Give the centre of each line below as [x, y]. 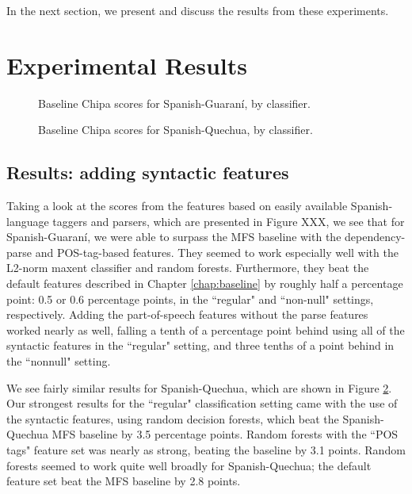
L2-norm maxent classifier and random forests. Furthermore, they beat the [188, 268]
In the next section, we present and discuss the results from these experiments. [198, 10]
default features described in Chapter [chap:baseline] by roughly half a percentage [205, 283]
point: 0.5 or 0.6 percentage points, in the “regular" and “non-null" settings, [190, 299]
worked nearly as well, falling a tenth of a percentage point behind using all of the [206, 329]
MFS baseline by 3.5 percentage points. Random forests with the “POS [225, 434]
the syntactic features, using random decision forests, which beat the [173, 418]
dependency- [375, 237]
